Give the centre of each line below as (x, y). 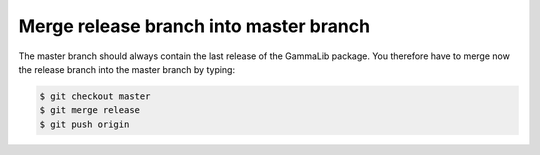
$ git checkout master (95, 96)
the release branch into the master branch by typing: (126, 69)
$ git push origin (84, 124)
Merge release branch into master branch (194, 26)
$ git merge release (89, 110)
